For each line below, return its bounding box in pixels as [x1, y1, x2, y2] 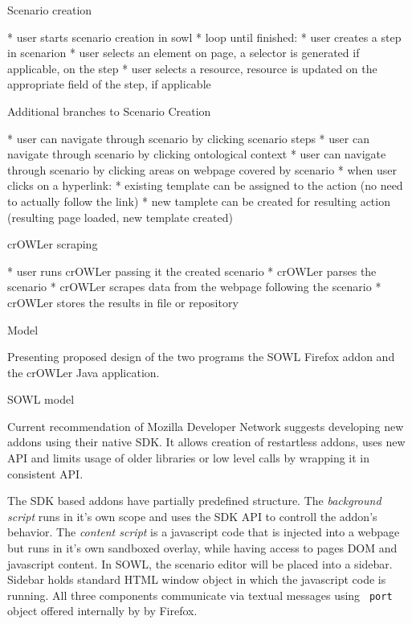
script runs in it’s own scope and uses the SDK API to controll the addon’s [7, 507, 377, 524]
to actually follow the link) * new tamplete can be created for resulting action [7, 192, 390, 209]
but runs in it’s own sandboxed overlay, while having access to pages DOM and [7, 540, 398, 556]
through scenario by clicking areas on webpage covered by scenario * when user [7, 161, 398, 178]
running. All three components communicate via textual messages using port [7, 586, 393, 603]
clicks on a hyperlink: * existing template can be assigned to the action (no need [7, 177, 403, 194]
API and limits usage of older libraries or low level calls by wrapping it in [7, 450, 370, 466]
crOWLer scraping [7, 236, 98, 252]
